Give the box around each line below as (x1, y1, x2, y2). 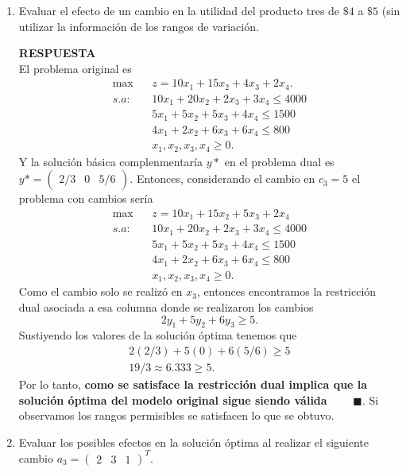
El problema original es (18, 60, 132, 76)
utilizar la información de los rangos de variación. (18, 17, 259, 34)
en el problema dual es (224, 153, 334, 169)
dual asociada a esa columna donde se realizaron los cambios (18, 299, 314, 315)
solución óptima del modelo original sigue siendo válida (18, 391, 327, 408)
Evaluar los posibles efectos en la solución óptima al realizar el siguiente (18, 433, 369, 450)
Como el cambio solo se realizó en (18, 283, 183, 300)
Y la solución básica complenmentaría (18, 153, 203, 169)
